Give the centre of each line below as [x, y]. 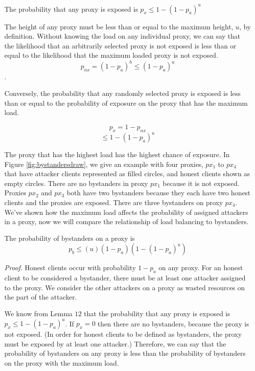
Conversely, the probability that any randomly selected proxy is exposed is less [123, 93]
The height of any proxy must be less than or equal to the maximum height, [119, 26]
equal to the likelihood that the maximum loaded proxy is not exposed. [111, 55]
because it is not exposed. [201, 183]
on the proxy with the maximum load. [62, 362]
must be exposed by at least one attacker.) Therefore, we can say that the [115, 343]
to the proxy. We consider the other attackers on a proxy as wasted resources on [125, 287]
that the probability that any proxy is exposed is [157, 313]
